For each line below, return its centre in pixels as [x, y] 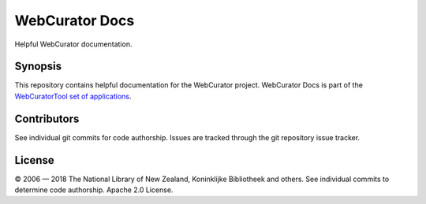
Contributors [47, 119]
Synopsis [38, 67]
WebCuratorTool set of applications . [73, 96]
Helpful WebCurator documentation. [73, 44]
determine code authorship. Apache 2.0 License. [94, 190]
